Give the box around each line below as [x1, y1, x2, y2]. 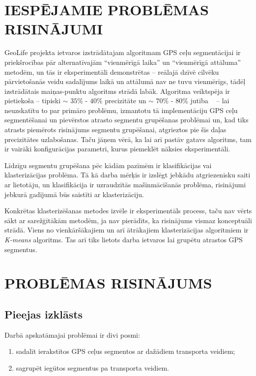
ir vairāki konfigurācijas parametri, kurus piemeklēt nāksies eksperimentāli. [4, 144, 230, 154]
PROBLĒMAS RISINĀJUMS [4, 273, 212, 293]
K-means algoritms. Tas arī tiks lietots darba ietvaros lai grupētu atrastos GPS [4, 234, 243, 244]
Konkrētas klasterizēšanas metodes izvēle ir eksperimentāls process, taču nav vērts [4, 205, 252, 216]
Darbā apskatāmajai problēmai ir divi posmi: [4, 329, 140, 340]
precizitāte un [105, 95, 146, 106]
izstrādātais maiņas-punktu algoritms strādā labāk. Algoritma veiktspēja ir [4, 86, 230, 96]
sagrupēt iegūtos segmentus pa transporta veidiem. [16, 362, 170, 373]
